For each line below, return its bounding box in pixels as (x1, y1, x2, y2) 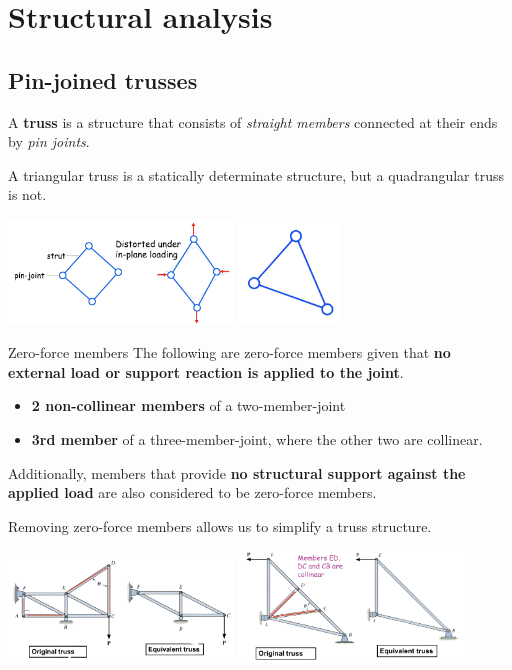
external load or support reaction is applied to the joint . (8, 361, 404, 382)
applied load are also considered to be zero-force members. (8, 482, 377, 503)
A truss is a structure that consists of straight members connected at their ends (8, 111, 498, 132)
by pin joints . (8, 131, 90, 152)
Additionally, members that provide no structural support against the (8, 462, 466, 483)
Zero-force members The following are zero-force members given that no (8, 342, 451, 363)
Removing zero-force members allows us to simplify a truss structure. (8, 515, 432, 536)
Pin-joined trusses (8, 64, 198, 95)
